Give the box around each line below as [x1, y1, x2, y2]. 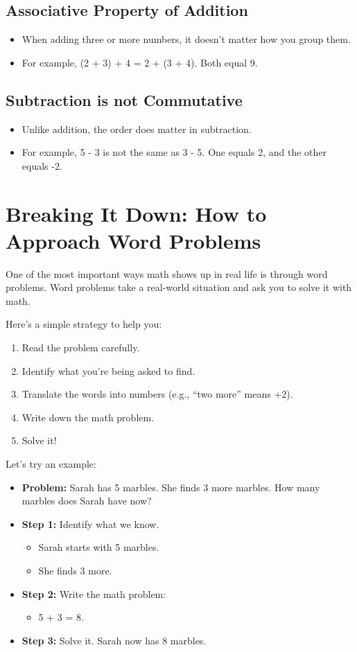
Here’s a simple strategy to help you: [6, 317, 162, 331]
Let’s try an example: [6, 457, 96, 471]
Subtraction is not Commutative [6, 89, 243, 110]
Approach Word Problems [6, 226, 261, 254]
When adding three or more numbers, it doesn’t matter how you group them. [21, 32, 351, 46]
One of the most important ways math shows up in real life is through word [6, 266, 328, 281]
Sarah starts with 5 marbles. [38, 540, 159, 554]
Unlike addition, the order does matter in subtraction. [21, 121, 252, 136]
